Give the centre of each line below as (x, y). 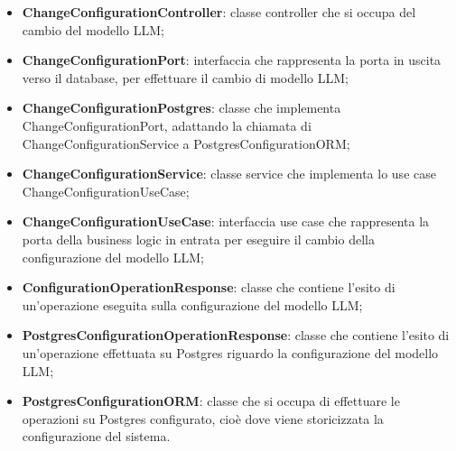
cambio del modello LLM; (93, 29)
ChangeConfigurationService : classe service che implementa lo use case (229, 174)
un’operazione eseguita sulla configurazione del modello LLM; (192, 304)
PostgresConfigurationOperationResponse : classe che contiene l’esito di (236, 335)
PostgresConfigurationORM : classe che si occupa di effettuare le (211, 401)
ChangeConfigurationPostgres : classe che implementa (181, 108)
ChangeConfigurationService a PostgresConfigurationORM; (186, 143)
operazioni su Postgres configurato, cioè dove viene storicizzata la (203, 418)
